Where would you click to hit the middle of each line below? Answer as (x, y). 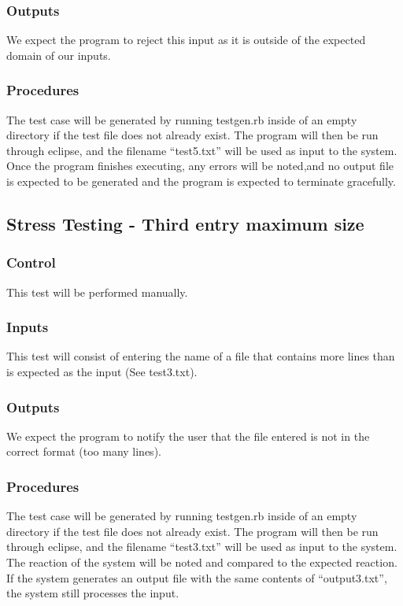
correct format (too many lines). (84, 451)
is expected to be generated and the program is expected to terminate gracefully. (201, 181)
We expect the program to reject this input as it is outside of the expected (186, 40)
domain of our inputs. (59, 55)
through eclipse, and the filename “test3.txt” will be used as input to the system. (202, 547)
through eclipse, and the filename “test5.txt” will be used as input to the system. (202, 150)
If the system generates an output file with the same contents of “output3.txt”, (197, 577)
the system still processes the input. (93, 593)
